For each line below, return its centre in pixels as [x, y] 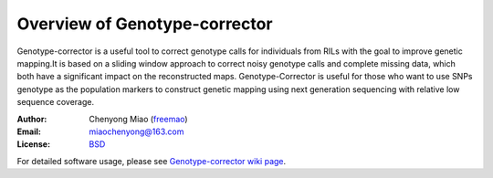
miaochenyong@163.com [136, 131]
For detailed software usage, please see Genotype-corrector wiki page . [152, 161]
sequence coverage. [56, 102]
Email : [29, 131]
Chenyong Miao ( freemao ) [138, 119]
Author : [32, 119]
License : [33, 144]
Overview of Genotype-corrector [145, 24]
